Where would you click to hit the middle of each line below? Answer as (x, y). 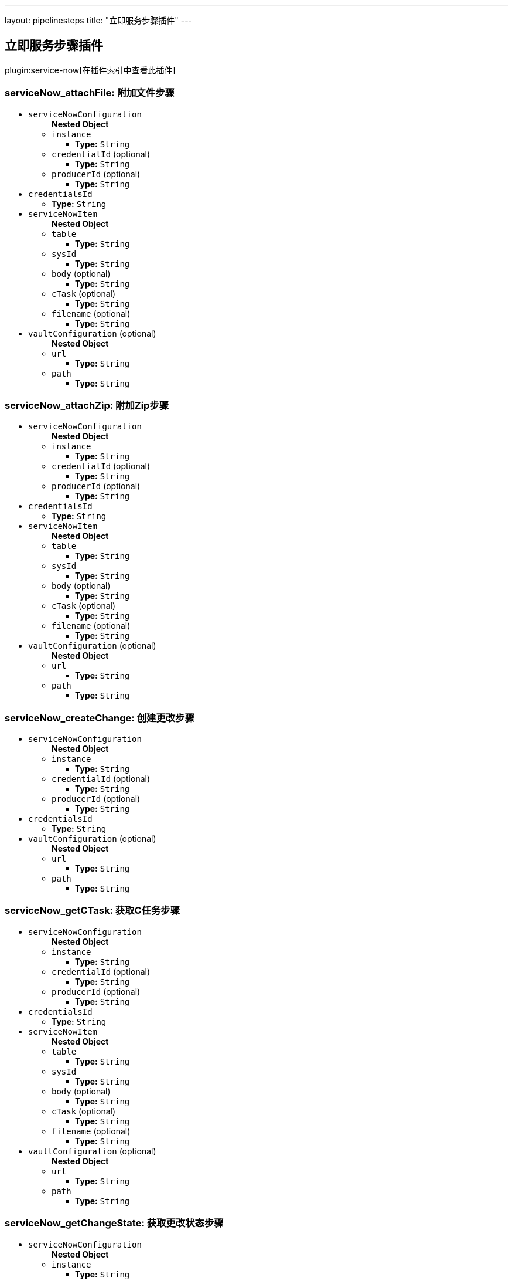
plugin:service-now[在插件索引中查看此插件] (90, 70)
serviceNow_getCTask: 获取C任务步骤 (93, 911)
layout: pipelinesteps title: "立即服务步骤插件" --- (99, 20)
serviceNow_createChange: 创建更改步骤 (100, 718)
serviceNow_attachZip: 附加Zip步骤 (87, 405)
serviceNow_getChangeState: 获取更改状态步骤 (114, 1223)
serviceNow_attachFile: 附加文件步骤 (90, 93)
